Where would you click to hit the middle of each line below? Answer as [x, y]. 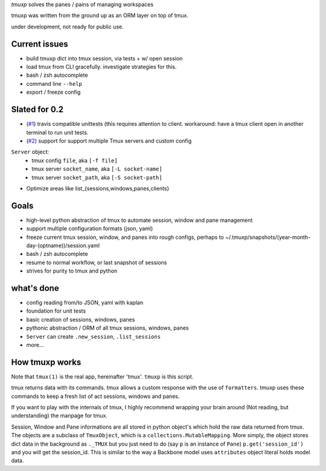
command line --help [54, 83]
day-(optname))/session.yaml [63, 245]
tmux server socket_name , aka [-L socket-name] [97, 169]
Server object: [30, 152]
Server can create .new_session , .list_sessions [94, 336]
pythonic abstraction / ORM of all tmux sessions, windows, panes [108, 328]
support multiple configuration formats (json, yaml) [90, 229]
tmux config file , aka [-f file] [75, 160]
